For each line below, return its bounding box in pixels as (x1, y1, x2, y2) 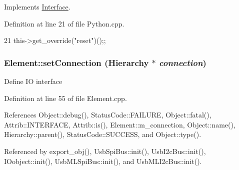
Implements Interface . (4, 1, 70, 11)
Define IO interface (4, 76, 62, 86)
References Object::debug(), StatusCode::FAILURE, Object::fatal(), (4, 109, 211, 120)
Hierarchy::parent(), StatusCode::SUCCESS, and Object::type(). (4, 129, 201, 139)
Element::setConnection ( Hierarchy (4, 56, 149, 68)
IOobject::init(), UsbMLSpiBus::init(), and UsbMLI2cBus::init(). (4, 155, 202, 166)
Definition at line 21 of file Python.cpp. (4, 18, 124, 28)
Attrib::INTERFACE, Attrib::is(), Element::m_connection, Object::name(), (4, 119, 235, 129)
